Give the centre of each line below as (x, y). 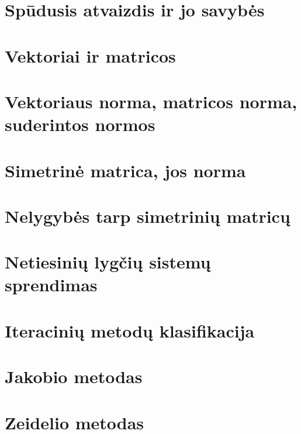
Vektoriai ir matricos (90, 55)
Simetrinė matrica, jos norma (125, 170)
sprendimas (51, 285)
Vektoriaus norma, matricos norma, (151, 101)
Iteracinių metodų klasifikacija (130, 330)
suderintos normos (80, 124)
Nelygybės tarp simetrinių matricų (148, 216)
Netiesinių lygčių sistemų (108, 262)
